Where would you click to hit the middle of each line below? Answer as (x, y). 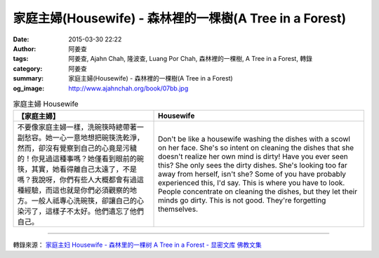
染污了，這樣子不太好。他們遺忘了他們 (80, 212)
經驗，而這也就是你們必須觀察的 (77, 191)
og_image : (29, 88)
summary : (28, 79)
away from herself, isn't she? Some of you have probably (252, 174)
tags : (21, 59)
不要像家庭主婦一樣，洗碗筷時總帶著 (77, 128)
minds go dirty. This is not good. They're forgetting (242, 201)
